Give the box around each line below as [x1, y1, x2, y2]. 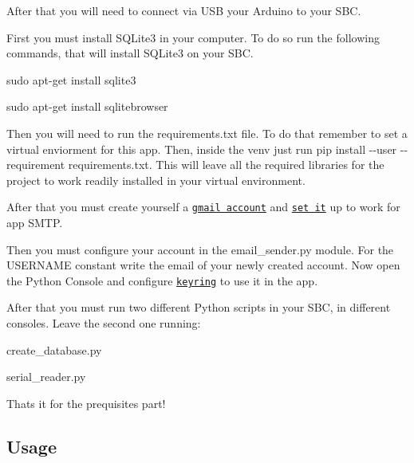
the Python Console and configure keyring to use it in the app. [6, 272, 318, 288]
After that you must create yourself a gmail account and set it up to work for [6, 198, 400, 215]
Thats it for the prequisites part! [6, 394, 166, 411]
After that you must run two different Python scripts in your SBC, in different [6, 299, 391, 316]
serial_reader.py [6, 368, 86, 385]
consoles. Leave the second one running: [6, 315, 201, 332]
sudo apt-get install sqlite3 [6, 71, 136, 88]
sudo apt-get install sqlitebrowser [6, 98, 168, 115]
